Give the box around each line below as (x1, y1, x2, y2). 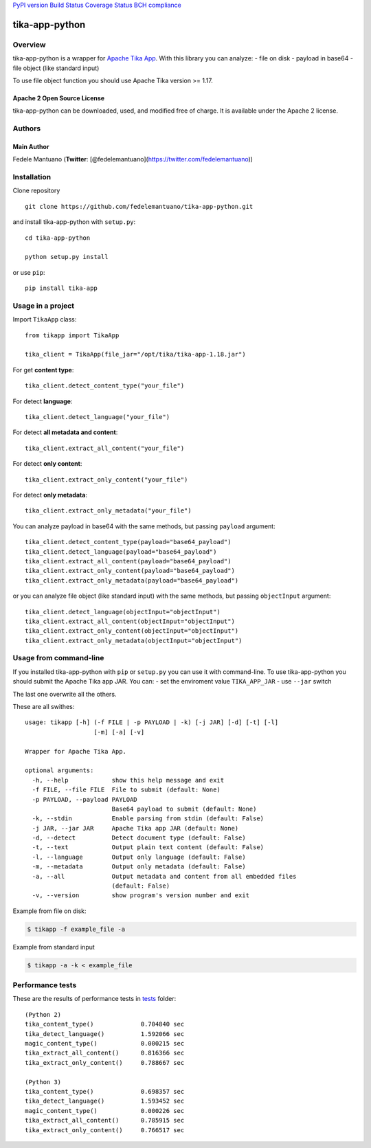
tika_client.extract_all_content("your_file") (25, 444, 185, 452)
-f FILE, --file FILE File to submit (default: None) (32, 786, 221, 794)
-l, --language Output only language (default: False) (32, 853, 247, 861)
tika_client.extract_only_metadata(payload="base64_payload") (25, 576, 239, 584)
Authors (12, 124, 41, 133)
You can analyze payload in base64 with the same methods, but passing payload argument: (12, 522, 276, 530)
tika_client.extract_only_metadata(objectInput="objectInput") (25, 636, 243, 644)
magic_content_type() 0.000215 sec (25, 1039, 185, 1048)
